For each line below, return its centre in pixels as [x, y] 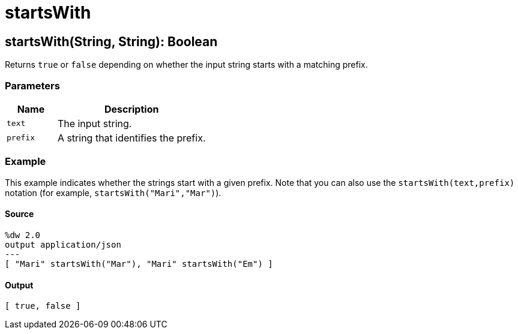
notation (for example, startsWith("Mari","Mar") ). [113, 192]
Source [20, 214]
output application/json [63, 244]
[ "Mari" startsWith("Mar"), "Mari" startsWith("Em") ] [139, 264]
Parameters [32, 85]
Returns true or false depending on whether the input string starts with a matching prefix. [186, 65]
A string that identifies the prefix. [131, 138]
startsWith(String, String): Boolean [111, 41]
